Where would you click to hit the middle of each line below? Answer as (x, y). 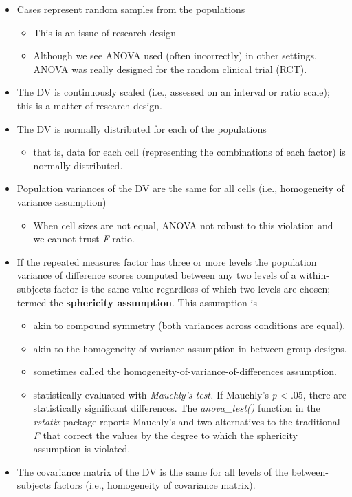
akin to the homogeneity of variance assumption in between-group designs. (190, 348)
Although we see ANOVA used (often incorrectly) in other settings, (175, 55)
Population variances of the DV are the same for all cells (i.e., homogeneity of (180, 188)
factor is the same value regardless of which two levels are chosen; (192, 288)
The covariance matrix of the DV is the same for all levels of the (153, 471)
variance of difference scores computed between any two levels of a (156, 275)
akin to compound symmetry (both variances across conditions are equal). (189, 325)
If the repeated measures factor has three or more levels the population (167, 261)
